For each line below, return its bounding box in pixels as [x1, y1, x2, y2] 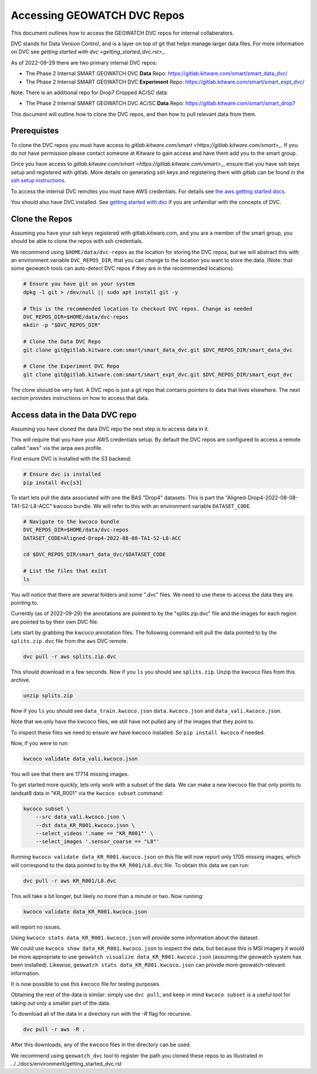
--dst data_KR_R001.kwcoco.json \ [35, 822, 135, 829]
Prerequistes [11, 126, 59, 136]
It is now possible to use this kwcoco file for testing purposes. [11, 980, 161, 988]
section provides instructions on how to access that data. [11, 395, 150, 402]
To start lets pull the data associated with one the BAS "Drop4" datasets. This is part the [11, 494, 224, 501]
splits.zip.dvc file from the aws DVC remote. [11, 637, 129, 644]
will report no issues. [11, 923, 62, 930]
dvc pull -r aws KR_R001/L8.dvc [23, 877, 117, 884]
